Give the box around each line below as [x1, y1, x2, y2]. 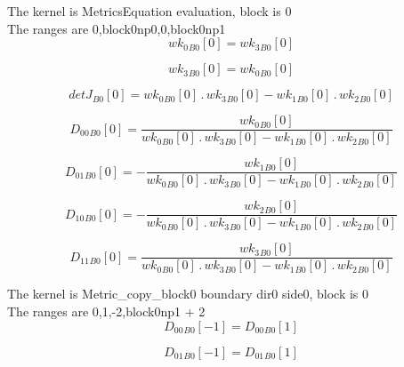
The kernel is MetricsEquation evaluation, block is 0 [7, 2, 292, 20]
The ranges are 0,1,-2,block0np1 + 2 [7, 302, 206, 321]
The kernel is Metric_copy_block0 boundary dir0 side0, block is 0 [7, 284, 369, 303]
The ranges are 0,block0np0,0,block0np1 [7, 19, 226, 37]
